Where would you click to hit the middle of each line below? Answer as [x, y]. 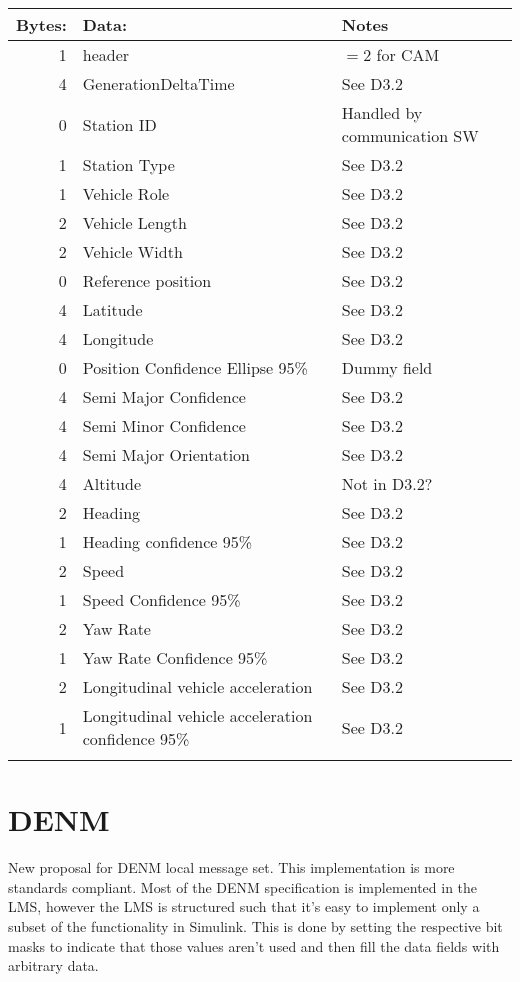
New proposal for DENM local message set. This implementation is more [231, 867]
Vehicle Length [134, 222]
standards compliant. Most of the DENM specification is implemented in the [243, 886]
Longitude [118, 338]
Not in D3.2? [387, 483]
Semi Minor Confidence [164, 425]
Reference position [147, 280]
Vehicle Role [126, 193]
